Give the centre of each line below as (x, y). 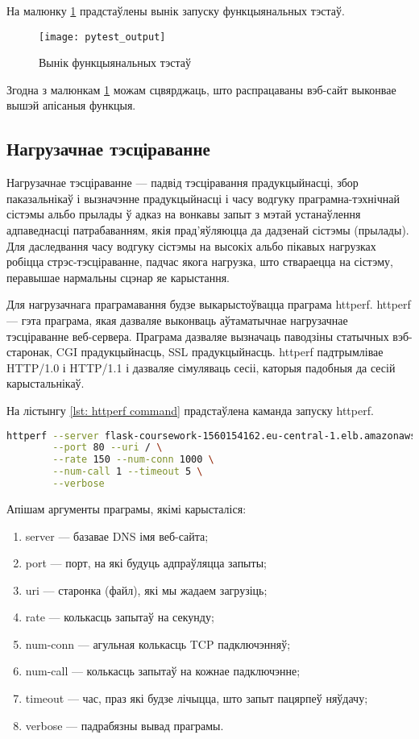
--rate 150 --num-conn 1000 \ (133, 460)
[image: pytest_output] (102, 37)
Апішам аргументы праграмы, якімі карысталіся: (127, 508)
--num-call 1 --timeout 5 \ (128, 472)
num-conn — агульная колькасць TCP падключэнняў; (158, 644)
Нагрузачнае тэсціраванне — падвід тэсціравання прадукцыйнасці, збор (183, 183)
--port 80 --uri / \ (108, 448)
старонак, (30, 352)
